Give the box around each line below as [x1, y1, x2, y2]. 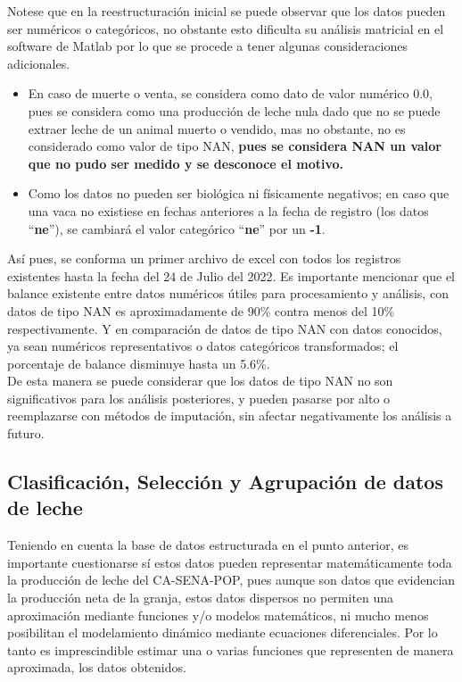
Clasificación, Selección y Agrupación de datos [7, 468, 443, 495]
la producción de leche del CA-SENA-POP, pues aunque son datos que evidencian [7, 570, 456, 589]
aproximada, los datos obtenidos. [7, 658, 186, 677]
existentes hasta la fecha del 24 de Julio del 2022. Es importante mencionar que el [7, 266, 456, 285]
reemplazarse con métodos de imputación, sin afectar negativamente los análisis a [7, 406, 452, 425]
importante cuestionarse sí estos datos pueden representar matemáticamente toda [7, 553, 452, 571]
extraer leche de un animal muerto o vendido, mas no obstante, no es [28, 119, 406, 137]
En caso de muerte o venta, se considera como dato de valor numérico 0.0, [28, 84, 433, 103]
